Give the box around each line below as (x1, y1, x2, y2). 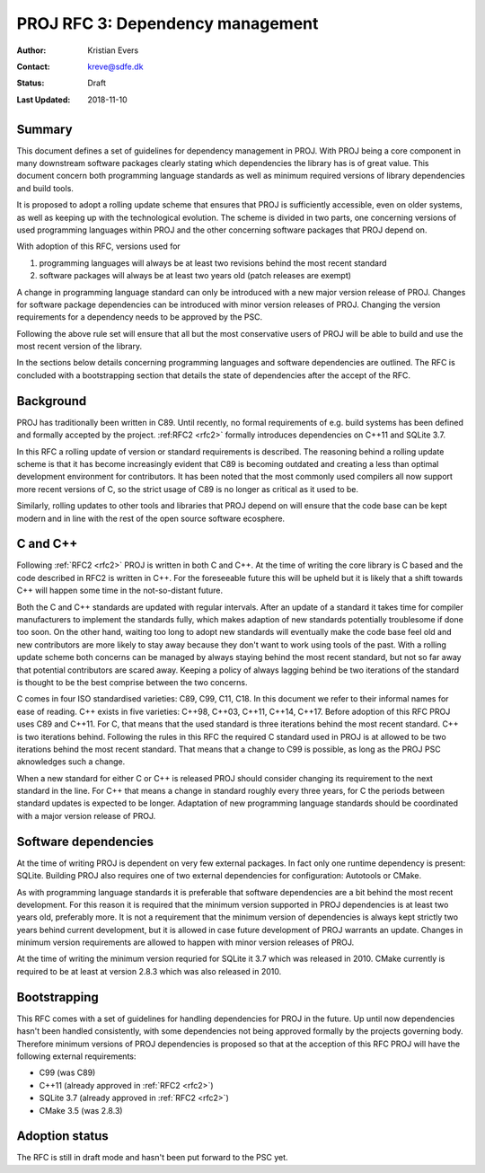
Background (16, 393, 87, 409)
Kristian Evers (87, 45, 139, 56)
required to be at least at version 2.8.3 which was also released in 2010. (16, 966, 282, 976)
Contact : (16, 61, 51, 72)
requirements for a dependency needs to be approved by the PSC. (16, 312, 263, 322)
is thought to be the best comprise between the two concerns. (16, 676, 248, 687)
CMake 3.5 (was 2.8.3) (39, 1105, 123, 1116)
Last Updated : (16, 94, 71, 105)
